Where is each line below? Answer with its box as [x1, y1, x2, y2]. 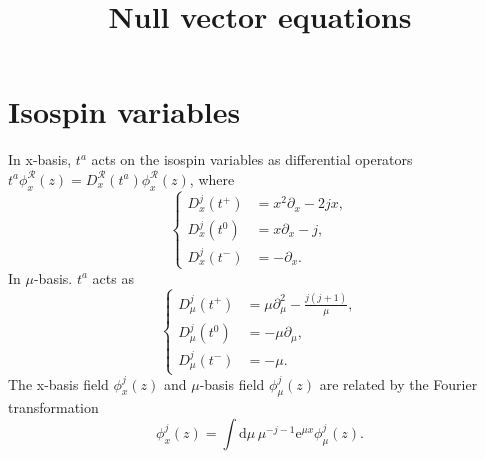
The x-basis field [8, 373, 109, 394]
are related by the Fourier [319, 373, 478, 394]
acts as [92, 267, 134, 288]
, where [189, 168, 235, 189]
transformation [8, 397, 99, 418]
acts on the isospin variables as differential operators [91, 149, 413, 170]
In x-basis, [8, 149, 72, 170]
